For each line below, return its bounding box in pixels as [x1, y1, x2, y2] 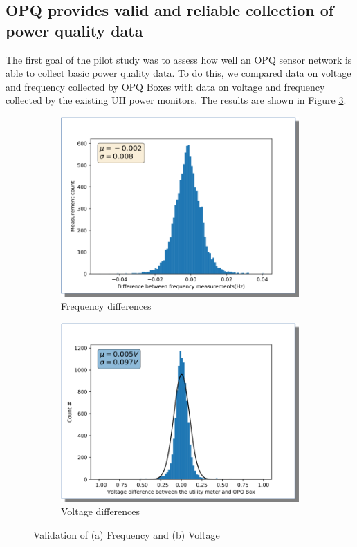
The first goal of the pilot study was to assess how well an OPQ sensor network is [6, 52, 352, 66]
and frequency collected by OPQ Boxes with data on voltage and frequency [6, 79, 325, 93]
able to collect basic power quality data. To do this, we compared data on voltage [6, 66, 351, 80]
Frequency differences [61, 299, 152, 313]
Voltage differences [61, 504, 140, 519]
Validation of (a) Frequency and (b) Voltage [33, 527, 220, 541]
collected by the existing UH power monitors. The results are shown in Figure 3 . [6, 93, 347, 107]
